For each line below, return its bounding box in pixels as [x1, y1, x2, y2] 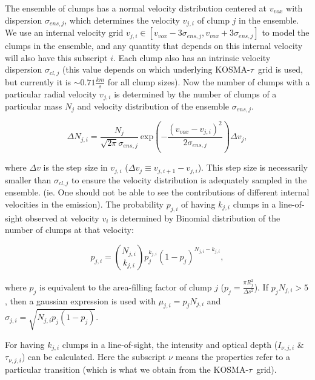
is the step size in [43, 161, 108, 174]
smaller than [5, 173, 51, 186]
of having [181, 197, 216, 210]
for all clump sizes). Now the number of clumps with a [107, 75, 310, 88]
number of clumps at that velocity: [5, 223, 134, 236]
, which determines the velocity [64, 13, 180, 26]
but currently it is [5, 75, 71, 88]
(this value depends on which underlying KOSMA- [62, 63, 250, 76]
